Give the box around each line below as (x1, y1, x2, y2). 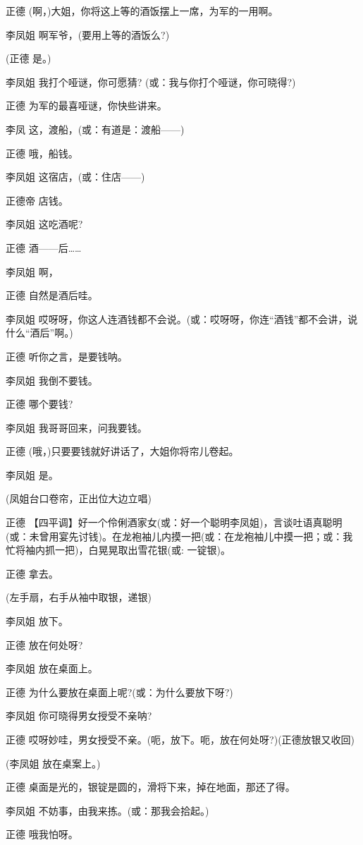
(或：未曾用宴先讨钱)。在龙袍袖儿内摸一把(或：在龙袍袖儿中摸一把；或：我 (6, 528, 353, 543)
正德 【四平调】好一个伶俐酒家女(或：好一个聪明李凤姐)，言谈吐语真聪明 (6, 515, 343, 530)
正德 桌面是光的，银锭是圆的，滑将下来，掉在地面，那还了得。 (6, 779, 295, 794)
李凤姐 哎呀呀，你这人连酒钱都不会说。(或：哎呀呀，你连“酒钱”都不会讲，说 (6, 311, 358, 326)
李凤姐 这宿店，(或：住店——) (6, 169, 145, 184)
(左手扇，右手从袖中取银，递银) (6, 590, 152, 604)
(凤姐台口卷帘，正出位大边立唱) (6, 491, 152, 506)
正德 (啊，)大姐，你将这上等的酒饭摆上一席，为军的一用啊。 (6, 4, 278, 18)
